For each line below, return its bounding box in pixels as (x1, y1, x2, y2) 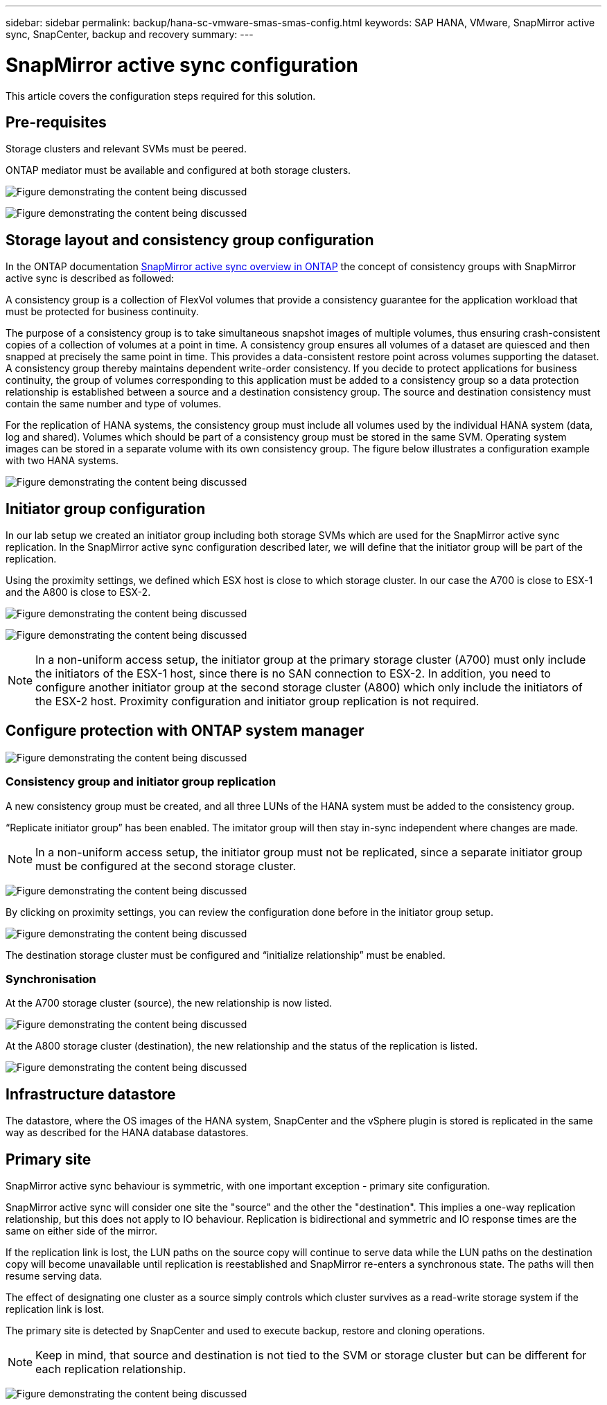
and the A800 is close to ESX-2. (6, 586, 151, 599)
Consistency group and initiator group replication (6, 775, 276, 789)
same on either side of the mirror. (6, 1225, 157, 1237)
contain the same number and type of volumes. (6, 398, 222, 410)
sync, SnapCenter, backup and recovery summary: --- (6, 28, 254, 40)
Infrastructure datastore (6, 1085, 176, 1103)
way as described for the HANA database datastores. (6, 1126, 249, 1139)
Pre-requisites (6, 113, 107, 131)
